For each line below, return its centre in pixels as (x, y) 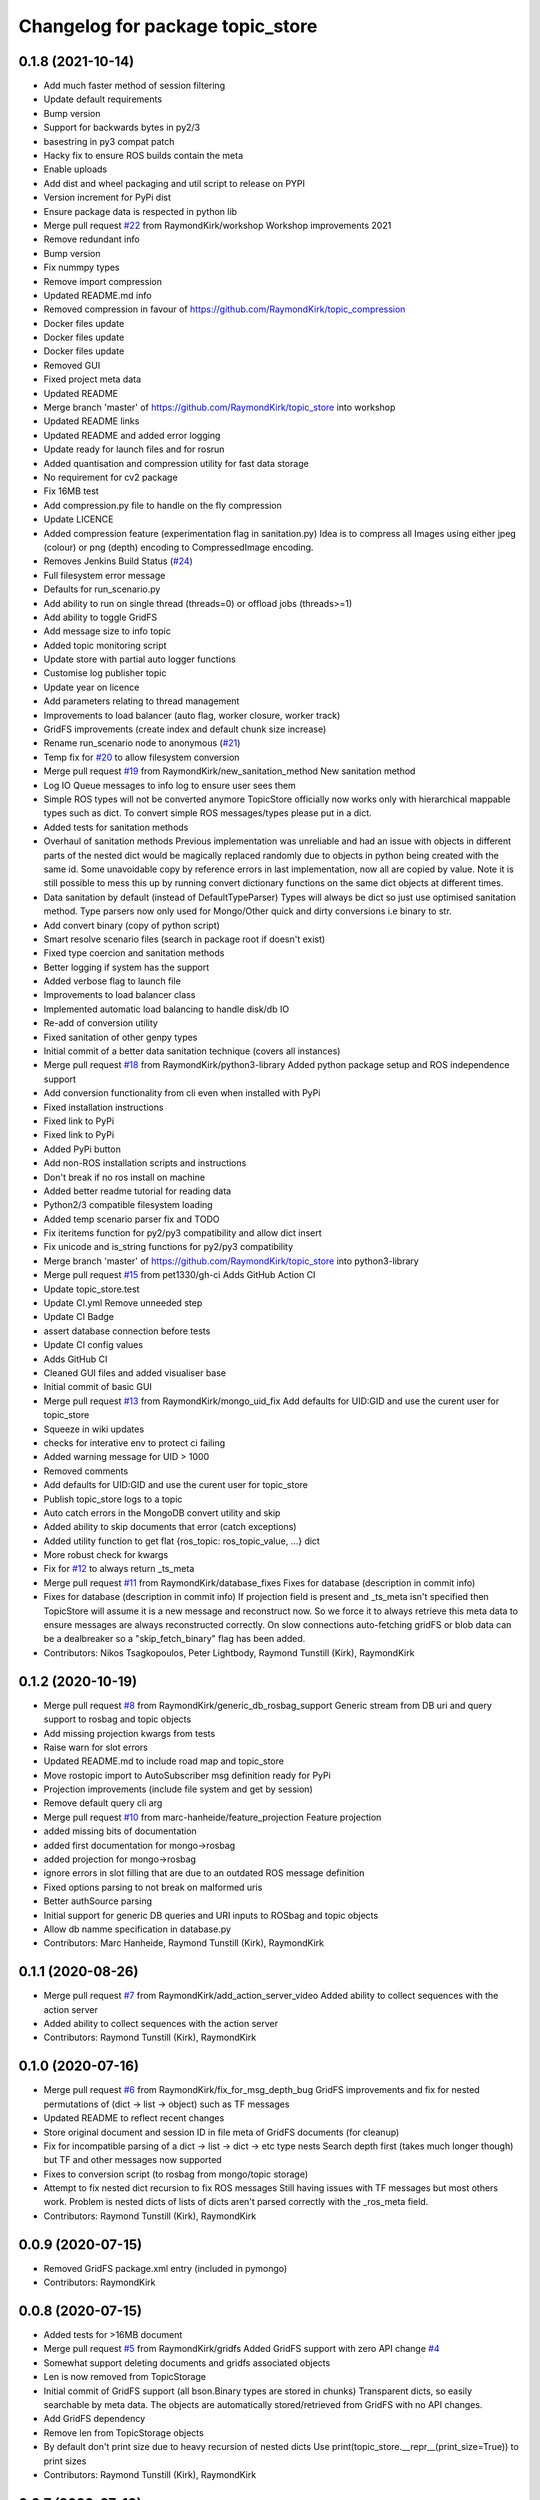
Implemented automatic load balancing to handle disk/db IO (166, 1009)
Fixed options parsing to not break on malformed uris (153, 1887)
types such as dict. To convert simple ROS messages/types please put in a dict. (207, 813)
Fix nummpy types (81, 267)
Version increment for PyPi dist (107, 197)
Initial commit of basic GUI (97, 1387)
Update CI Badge (79, 1317)
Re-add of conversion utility (101, 1023)
